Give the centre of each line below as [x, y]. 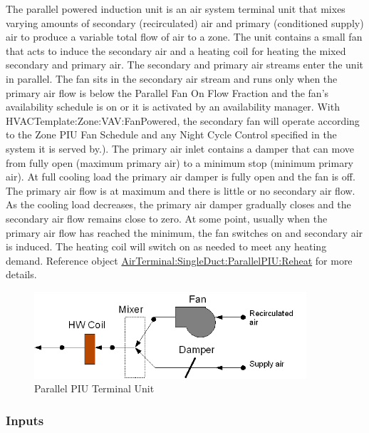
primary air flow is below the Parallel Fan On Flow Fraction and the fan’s [167, 92]
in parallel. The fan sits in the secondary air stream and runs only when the [172, 78]
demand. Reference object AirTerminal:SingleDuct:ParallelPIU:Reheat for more [179, 260]
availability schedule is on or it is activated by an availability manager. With [173, 107]
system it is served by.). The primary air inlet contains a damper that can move [180, 148]
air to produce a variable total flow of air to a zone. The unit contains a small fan [184, 37]
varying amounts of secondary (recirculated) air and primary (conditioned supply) [185, 22]
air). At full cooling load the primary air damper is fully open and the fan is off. [181, 177]
